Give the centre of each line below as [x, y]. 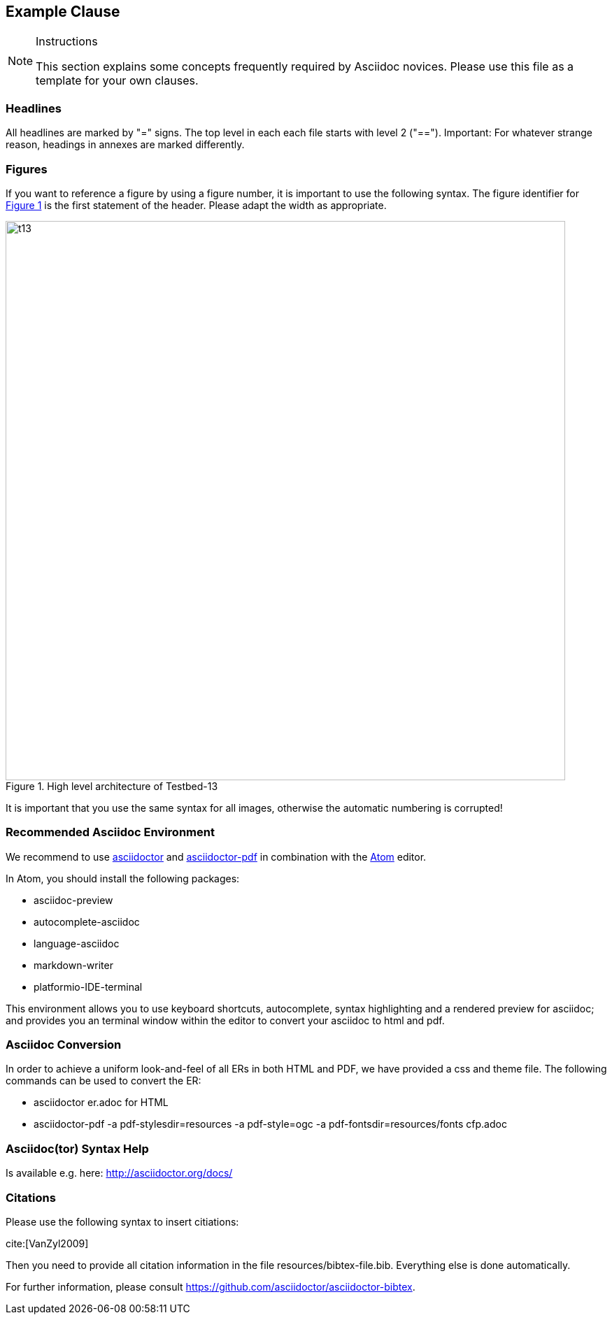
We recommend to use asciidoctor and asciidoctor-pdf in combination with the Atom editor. [216, 856]
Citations [31, 1197]
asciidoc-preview [73, 900]
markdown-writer [73, 965]
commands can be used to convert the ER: [104, 1081]
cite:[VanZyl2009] [47, 1243]
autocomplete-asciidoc [87, 921]
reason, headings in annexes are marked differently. [125, 145]
